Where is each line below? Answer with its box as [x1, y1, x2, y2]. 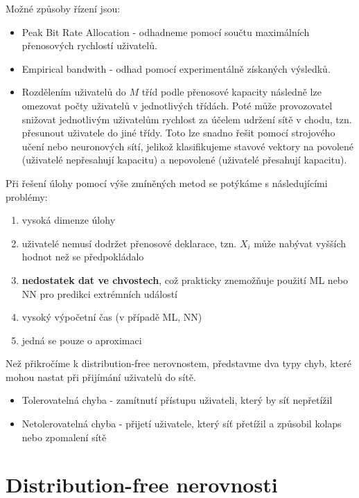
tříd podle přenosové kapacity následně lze [141, 85, 322, 99]
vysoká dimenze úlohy [21, 213, 116, 227]
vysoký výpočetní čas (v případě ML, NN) [21, 310, 202, 324]
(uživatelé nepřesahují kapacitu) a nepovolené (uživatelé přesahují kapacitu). [21, 152, 347, 167]
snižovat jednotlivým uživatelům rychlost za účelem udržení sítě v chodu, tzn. [21, 112, 352, 126]
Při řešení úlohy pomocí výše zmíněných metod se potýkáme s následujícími [6, 175, 328, 190]
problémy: [6, 189, 48, 204]
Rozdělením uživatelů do [21, 85, 126, 99]
